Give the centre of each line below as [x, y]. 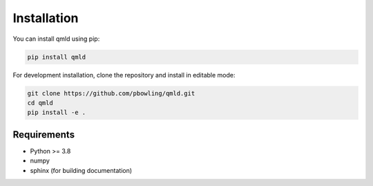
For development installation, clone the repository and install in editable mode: [124, 75]
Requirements [44, 134]
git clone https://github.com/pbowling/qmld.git [111, 93]
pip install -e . [57, 113]
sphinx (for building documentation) [81, 170]
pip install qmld [57, 57]
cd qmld [40, 103]
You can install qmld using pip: [56, 39]
